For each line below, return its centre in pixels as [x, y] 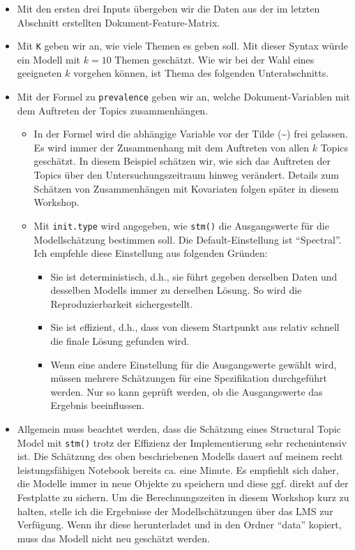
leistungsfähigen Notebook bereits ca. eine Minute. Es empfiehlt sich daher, [178, 469]
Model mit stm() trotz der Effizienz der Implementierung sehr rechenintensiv [182, 442]
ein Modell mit [49, 59]
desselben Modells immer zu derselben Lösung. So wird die [176, 290]
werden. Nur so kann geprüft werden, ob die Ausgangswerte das [187, 391]
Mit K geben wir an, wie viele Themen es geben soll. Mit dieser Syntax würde [182, 46]
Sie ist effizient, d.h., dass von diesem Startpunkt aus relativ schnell [195, 327]
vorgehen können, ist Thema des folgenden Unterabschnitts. [201, 73]
